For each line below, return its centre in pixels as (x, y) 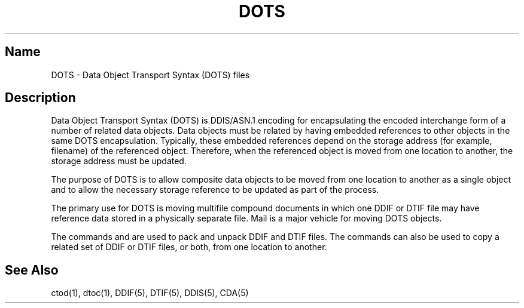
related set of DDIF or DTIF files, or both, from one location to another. (189, 247)
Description (40, 98)
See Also (32, 270)
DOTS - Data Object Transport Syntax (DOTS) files (150, 75)
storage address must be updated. (119, 161)
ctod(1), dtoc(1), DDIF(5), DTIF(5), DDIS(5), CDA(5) (150, 293)
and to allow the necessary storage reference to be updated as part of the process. (215, 190)
